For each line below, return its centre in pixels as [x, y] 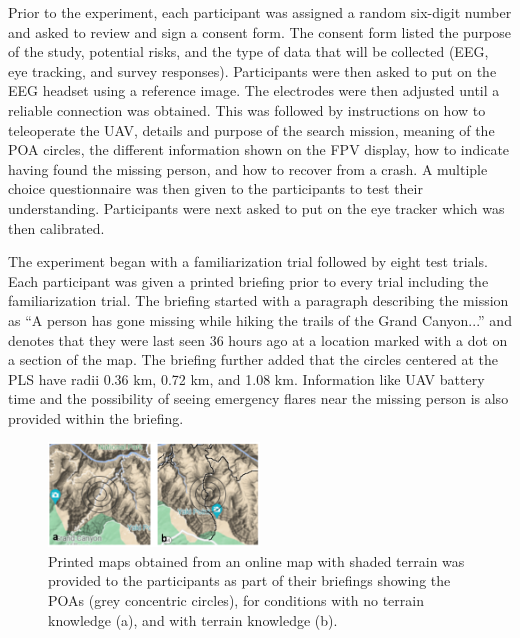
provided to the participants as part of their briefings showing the [249, 580]
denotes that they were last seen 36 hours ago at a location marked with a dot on [258, 339]
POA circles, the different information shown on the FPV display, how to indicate [259, 149]
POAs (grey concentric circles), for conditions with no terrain [236, 599]
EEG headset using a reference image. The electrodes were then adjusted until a [254, 90]
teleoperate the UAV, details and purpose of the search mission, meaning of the [251, 129]
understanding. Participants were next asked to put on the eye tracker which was [256, 207]
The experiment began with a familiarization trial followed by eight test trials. [248, 261]
